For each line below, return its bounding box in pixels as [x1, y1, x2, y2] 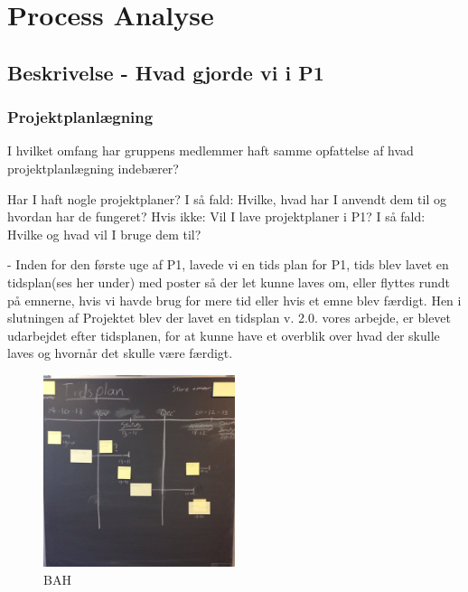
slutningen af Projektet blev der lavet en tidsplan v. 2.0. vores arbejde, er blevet [7, 308, 452, 327]
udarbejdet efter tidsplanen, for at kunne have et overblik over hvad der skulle [7, 325, 440, 344]
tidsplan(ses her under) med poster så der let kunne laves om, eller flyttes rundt [7, 272, 450, 291]
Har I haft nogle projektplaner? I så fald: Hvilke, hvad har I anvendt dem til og [7, 189, 446, 208]
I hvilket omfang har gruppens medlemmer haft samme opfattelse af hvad [7, 141, 414, 160]
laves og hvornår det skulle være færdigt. [7, 343, 233, 362]
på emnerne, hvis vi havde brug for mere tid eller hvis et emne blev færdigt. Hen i [7, 290, 462, 309]
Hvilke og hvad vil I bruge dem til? [7, 224, 201, 243]
